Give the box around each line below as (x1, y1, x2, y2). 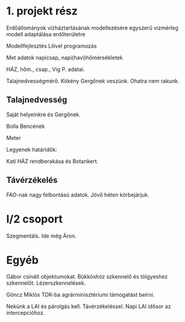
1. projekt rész (6, 4, 78, 18)
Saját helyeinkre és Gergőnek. (6, 110, 81, 118)
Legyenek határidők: (6, 146, 57, 153)
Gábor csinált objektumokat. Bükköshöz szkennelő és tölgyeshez (6, 273, 168, 280)
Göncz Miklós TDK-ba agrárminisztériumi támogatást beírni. (6, 291, 155, 298)
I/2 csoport (6, 212, 63, 226)
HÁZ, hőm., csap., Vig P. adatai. (6, 65, 85, 73)
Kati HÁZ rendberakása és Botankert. (6, 157, 99, 165)
